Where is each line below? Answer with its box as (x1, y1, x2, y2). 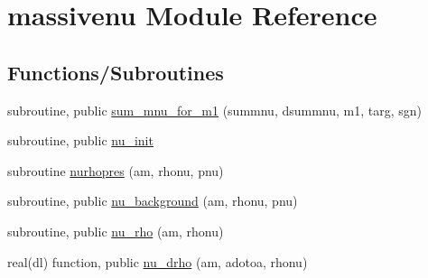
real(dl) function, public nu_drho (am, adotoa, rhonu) (7, 252, 308, 271)
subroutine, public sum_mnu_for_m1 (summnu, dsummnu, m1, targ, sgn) (7, 100, 423, 119)
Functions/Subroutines (7, 58, 224, 86)
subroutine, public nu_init (7, 131, 154, 150)
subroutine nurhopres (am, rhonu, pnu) (7, 161, 224, 180)
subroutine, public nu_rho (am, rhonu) (7, 221, 224, 240)
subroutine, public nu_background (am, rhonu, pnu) (7, 191, 298, 210)
